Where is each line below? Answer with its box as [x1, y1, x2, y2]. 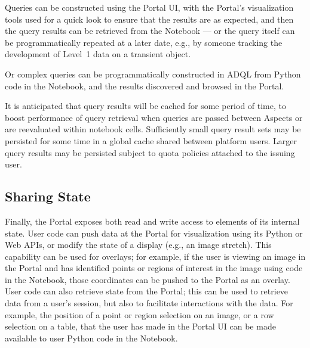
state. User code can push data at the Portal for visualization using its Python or [5, 226, 303, 239]
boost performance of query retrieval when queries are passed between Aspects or [5, 111, 303, 123]
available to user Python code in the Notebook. [5, 331, 178, 344]
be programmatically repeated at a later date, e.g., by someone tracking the [5, 36, 283, 48]
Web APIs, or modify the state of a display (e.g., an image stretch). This [5, 238, 272, 251]
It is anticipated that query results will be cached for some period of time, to [5, 100, 287, 112]
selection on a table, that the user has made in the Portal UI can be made [5, 320, 276, 333]
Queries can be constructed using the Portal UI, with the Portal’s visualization [5, 1, 294, 13]
